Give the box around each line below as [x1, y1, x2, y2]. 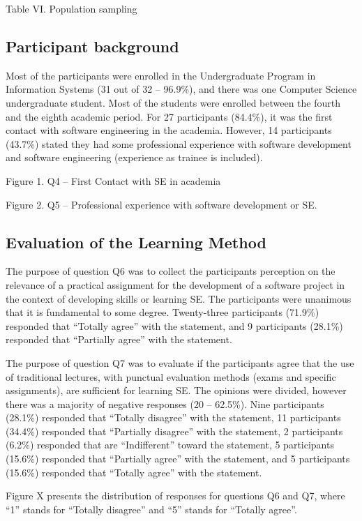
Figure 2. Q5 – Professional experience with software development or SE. [6, 197, 317, 211]
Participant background [6, 35, 179, 56]
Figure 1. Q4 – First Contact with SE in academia [6, 173, 221, 188]
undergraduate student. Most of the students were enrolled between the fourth [6, 95, 341, 110]
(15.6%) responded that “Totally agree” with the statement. [6, 465, 262, 479]
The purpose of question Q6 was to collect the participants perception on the [6, 264, 335, 278]
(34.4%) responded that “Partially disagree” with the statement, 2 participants [6, 423, 343, 438]
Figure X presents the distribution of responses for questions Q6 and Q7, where [6, 488, 345, 503]
